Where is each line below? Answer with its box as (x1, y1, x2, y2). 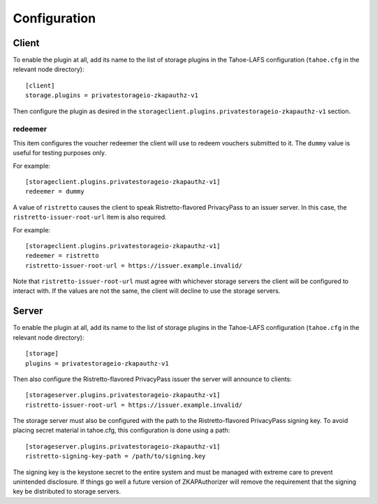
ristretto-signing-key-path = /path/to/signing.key (25, 452, 206, 461)
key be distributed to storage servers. (13, 487, 121, 496)
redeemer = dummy (25, 187, 84, 196)
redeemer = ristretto (25, 252, 99, 260)
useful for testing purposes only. (13, 149, 107, 157)
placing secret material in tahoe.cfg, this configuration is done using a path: (13, 426, 230, 435)
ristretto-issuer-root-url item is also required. (13, 213, 167, 222)
